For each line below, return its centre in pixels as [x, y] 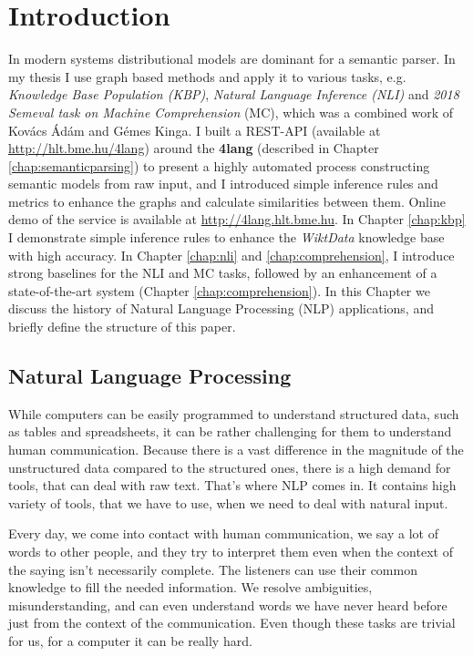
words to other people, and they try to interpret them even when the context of [231, 551]
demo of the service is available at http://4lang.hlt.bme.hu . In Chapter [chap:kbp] [237, 219]
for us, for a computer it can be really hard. [130, 640]
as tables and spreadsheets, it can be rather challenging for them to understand [230, 431]
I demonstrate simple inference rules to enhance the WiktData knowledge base [226, 237]
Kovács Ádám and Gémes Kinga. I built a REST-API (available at [195, 130]
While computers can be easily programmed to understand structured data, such [234, 413]
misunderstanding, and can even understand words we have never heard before [228, 605]
